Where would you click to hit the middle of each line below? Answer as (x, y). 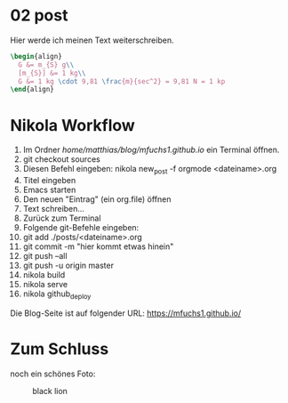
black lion (50, 391)
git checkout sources (61, 159)
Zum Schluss (60, 349)
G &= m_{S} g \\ (46, 64)
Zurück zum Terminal (62, 218)
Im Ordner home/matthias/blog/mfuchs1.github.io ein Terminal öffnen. (151, 150)
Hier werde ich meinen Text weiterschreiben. (92, 40)
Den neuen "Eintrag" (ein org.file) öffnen (97, 199)
